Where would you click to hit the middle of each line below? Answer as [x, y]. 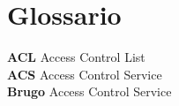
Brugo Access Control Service [89, 91]
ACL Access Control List [76, 57]
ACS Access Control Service [85, 74]
